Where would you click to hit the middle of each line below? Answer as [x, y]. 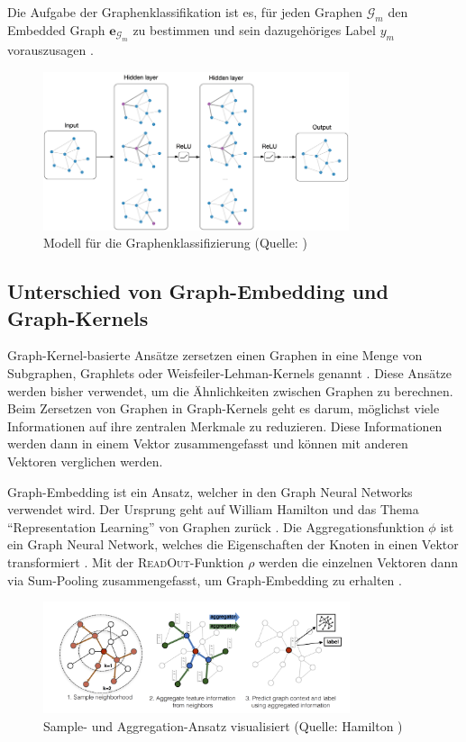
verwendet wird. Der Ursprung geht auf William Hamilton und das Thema [213, 509]
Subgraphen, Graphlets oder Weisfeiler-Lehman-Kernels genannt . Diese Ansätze [230, 373]
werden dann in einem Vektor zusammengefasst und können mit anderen [208, 443]
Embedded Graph [56, 29]
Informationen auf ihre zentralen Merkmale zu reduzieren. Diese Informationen [225, 425]
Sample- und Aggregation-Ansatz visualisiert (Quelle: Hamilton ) [223, 725]
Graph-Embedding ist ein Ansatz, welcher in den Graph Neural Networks [210, 491]
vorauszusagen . [50, 50]
